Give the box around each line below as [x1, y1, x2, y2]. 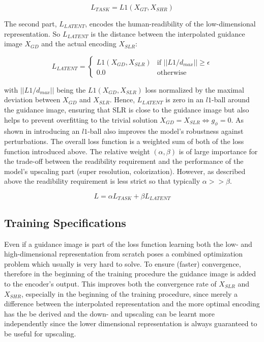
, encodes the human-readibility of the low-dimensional [85, 18, 256, 28]
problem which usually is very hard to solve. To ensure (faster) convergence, [4, 258, 241, 269]
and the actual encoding [41, 38, 116, 49]
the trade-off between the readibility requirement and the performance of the [4, 156, 244, 166]
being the [56, 84, 86, 95]
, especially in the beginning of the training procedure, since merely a [21, 288, 238, 299]
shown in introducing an [4, 126, 80, 136]
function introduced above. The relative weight [4, 146, 150, 156]
